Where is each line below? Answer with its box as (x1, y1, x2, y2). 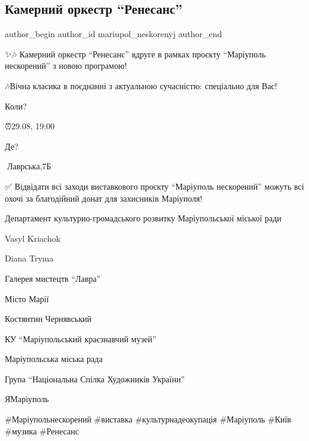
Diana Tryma (5, 252, 54, 264)
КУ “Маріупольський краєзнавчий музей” (5, 332, 157, 345)
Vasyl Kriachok (5, 232, 61, 244)
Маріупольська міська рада (5, 352, 103, 365)
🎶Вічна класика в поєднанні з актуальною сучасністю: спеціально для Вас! (5, 79, 277, 92)
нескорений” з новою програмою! (5, 59, 127, 72)
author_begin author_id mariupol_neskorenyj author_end (5, 28, 222, 40)
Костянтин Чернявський (5, 312, 91, 325)
